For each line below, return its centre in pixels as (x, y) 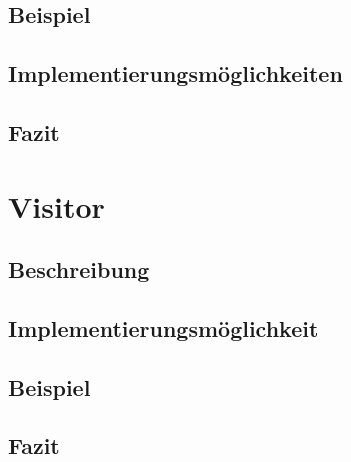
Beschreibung (79, 269)
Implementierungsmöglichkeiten (175, 73)
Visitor (56, 205)
